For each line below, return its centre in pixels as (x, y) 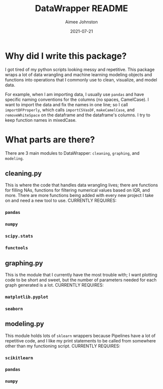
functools (16, 248)
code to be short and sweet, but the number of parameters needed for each (81, 280)
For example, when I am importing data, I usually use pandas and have (74, 94)
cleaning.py (24, 173)
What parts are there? (50, 139)
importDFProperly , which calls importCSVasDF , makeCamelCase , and (70, 110)
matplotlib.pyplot (27, 297)
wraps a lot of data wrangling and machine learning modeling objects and (79, 74)
